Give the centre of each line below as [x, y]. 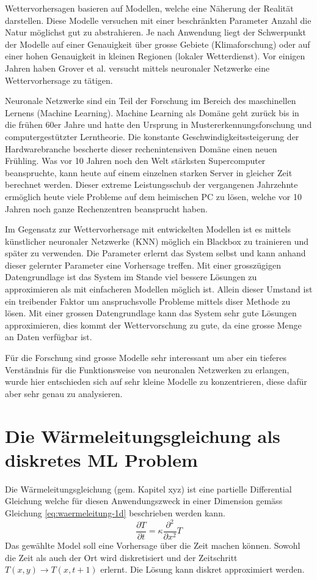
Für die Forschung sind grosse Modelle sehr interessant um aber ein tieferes [146, 358]
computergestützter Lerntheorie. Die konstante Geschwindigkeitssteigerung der [152, 136]
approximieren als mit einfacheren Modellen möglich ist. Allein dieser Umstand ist [159, 289]
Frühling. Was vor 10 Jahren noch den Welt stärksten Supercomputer [135, 161]
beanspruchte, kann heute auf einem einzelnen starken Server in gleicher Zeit [149, 172]
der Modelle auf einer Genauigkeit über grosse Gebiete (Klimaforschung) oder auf [158, 44]
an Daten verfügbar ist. [49, 337]
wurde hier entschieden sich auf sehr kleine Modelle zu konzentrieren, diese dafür [156, 381]
